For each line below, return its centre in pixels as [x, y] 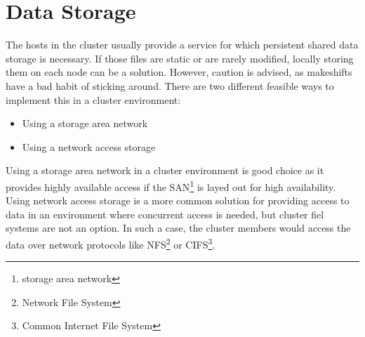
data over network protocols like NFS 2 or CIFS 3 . [111, 243]
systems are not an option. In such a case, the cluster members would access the [178, 228]
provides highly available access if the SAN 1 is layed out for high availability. [171, 185]
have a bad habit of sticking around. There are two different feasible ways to [170, 85]
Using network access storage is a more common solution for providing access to [178, 200]
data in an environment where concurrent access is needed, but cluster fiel [165, 214]
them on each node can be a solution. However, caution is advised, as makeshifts [179, 72]
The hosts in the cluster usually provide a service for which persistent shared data [182, 45]
